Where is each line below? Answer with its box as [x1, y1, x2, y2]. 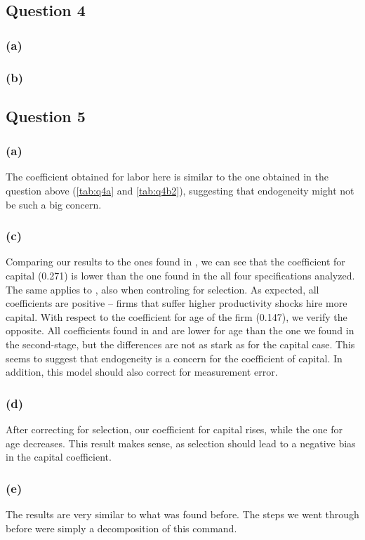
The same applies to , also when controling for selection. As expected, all [6, 282, 319, 296]
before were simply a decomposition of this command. [6, 520, 237, 535]
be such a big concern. [6, 197, 102, 211]
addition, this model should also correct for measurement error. [6, 364, 278, 379]
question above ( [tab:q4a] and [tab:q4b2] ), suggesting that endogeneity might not [6, 183, 354, 198]
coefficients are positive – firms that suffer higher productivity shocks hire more [6, 296, 347, 310]
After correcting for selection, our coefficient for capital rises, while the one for [6, 422, 343, 437]
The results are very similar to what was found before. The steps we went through [6, 507, 359, 522]
